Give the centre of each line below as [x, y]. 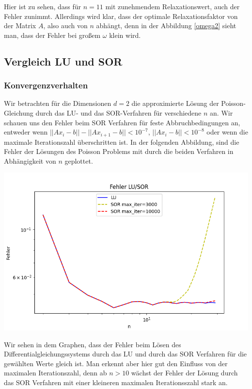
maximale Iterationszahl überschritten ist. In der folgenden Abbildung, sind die [122, 142]
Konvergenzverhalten [46, 85]
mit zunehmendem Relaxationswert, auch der [173, 6]
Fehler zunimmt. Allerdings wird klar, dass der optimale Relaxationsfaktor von [121, 16]
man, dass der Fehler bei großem [52, 35]
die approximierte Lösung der [175, 103]
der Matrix [20, 25]
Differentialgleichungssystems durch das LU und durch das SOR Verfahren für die [126, 354]
